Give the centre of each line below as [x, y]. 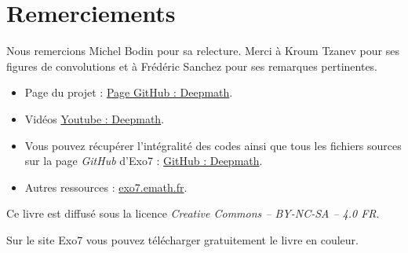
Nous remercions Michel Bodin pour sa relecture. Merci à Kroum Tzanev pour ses [203, 51]
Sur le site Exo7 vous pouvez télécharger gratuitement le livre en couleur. [182, 239]
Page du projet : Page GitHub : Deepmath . [129, 92]
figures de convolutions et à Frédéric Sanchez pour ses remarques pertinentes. [192, 66]
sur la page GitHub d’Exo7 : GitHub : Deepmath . [144, 161]
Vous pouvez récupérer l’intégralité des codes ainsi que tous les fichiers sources [213, 145]
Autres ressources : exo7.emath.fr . [106, 187]
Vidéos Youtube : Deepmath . [95, 118]
